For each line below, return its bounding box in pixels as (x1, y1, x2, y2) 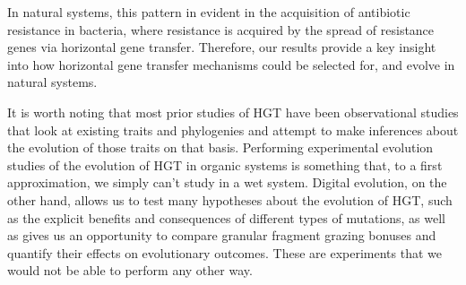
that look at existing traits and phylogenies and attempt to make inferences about (7, 120, 459, 139)
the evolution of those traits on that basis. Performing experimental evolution (7, 138, 434, 157)
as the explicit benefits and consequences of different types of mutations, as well (7, 208, 445, 227)
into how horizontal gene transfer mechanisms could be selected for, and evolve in (7, 55, 455, 73)
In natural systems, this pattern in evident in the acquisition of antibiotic (7, 3, 410, 21)
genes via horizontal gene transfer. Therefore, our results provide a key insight (7, 38, 436, 56)
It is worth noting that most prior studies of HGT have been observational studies (7, 102, 459, 121)
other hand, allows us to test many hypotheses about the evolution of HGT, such (7, 190, 453, 209)
